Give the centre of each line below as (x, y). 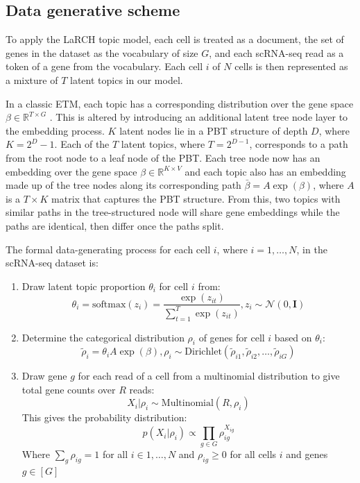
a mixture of (32, 79)
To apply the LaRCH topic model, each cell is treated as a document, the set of (175, 39)
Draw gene (44, 376)
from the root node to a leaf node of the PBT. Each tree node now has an (163, 157)
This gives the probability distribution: (104, 417)
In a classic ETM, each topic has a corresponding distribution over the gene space (180, 103)
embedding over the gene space (71, 171)
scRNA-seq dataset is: (52, 263)
